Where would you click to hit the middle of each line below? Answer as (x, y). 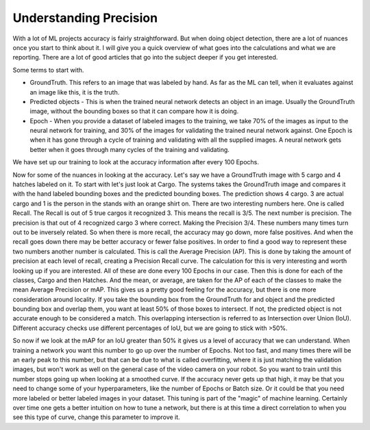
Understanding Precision (85, 18)
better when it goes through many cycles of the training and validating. (129, 149)
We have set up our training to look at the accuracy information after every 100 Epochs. (136, 162)
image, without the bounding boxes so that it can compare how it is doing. (134, 111)
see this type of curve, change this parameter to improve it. (97, 417)
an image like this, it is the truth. (75, 92)
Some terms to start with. (48, 70)
